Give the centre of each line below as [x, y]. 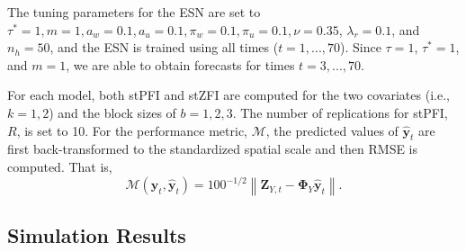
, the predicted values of [332, 130]
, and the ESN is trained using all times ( [164, 47]
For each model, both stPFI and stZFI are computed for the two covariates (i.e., [229, 95]
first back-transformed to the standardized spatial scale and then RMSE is [213, 149]
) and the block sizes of [112, 112]
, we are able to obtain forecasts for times [180, 64]
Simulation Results [97, 235]
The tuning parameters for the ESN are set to [134, 12]
